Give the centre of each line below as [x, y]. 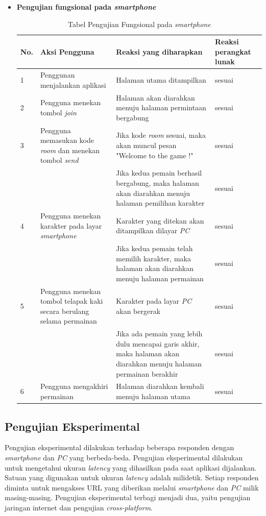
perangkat [233, 51]
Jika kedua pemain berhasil [159, 173]
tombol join [58, 113]
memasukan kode [67, 140]
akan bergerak [138, 311]
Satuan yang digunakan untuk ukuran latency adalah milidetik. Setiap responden [132, 477]
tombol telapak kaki [71, 301]
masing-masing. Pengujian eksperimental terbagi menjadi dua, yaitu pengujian [128, 497]
